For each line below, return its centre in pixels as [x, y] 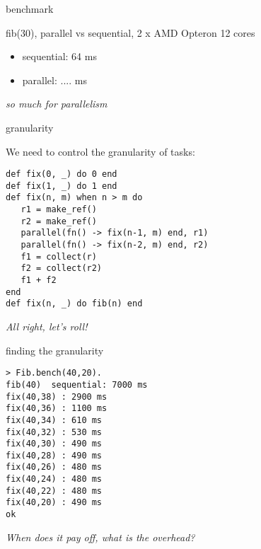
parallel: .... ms [54, 80]
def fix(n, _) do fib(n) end [74, 304]
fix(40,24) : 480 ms [54, 479]
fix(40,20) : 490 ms [54, 503]
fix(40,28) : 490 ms [54, 455]
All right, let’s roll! [47, 326]
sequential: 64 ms [59, 56]
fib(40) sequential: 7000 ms [77, 385]
